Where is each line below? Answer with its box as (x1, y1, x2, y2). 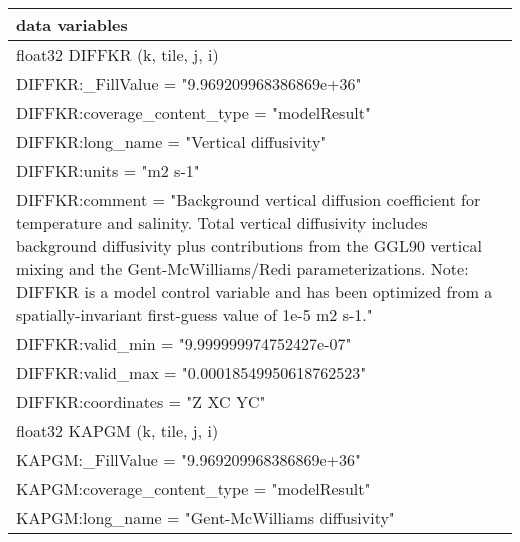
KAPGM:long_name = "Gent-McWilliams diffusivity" (16, 506, 395, 529)
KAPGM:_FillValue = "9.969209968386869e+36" (16, 448, 362, 471)
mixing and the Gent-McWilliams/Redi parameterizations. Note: (16, 257, 469, 280)
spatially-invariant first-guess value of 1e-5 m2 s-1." (16, 303, 373, 326)
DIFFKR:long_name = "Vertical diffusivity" (16, 130, 327, 153)
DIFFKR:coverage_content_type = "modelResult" (16, 101, 371, 124)
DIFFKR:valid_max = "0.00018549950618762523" (16, 361, 367, 384)
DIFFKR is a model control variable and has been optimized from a (16, 280, 493, 303)
